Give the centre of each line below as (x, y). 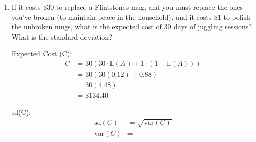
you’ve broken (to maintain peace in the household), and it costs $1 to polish (131, 16)
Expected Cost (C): (42, 54)
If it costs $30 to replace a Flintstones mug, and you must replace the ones (127, 7)
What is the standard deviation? (62, 36)
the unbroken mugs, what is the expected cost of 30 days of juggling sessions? (132, 27)
